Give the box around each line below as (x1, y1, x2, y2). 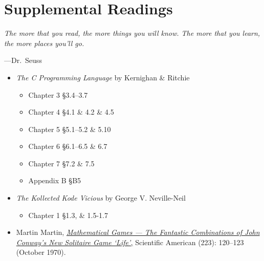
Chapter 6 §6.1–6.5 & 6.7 (28, 141, 107, 151)
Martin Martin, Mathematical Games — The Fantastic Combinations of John (16, 227, 260, 237)
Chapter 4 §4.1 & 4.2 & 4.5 (28, 106, 114, 117)
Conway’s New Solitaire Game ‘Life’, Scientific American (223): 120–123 (16, 236, 244, 247)
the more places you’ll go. (4, 37, 84, 48)
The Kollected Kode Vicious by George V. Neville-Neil (16, 192, 186, 203)
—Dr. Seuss (4, 55, 42, 66)
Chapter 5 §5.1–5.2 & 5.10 (28, 123, 111, 134)
